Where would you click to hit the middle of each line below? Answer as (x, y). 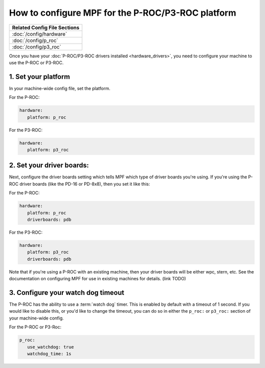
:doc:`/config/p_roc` (35, 40)
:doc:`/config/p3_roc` (37, 47)
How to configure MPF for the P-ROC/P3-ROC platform (123, 13)
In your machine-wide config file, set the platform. (60, 88)
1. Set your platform (40, 77)
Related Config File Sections (46, 27)
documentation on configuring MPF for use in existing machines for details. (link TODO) (98, 279)
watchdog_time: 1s (49, 354)
